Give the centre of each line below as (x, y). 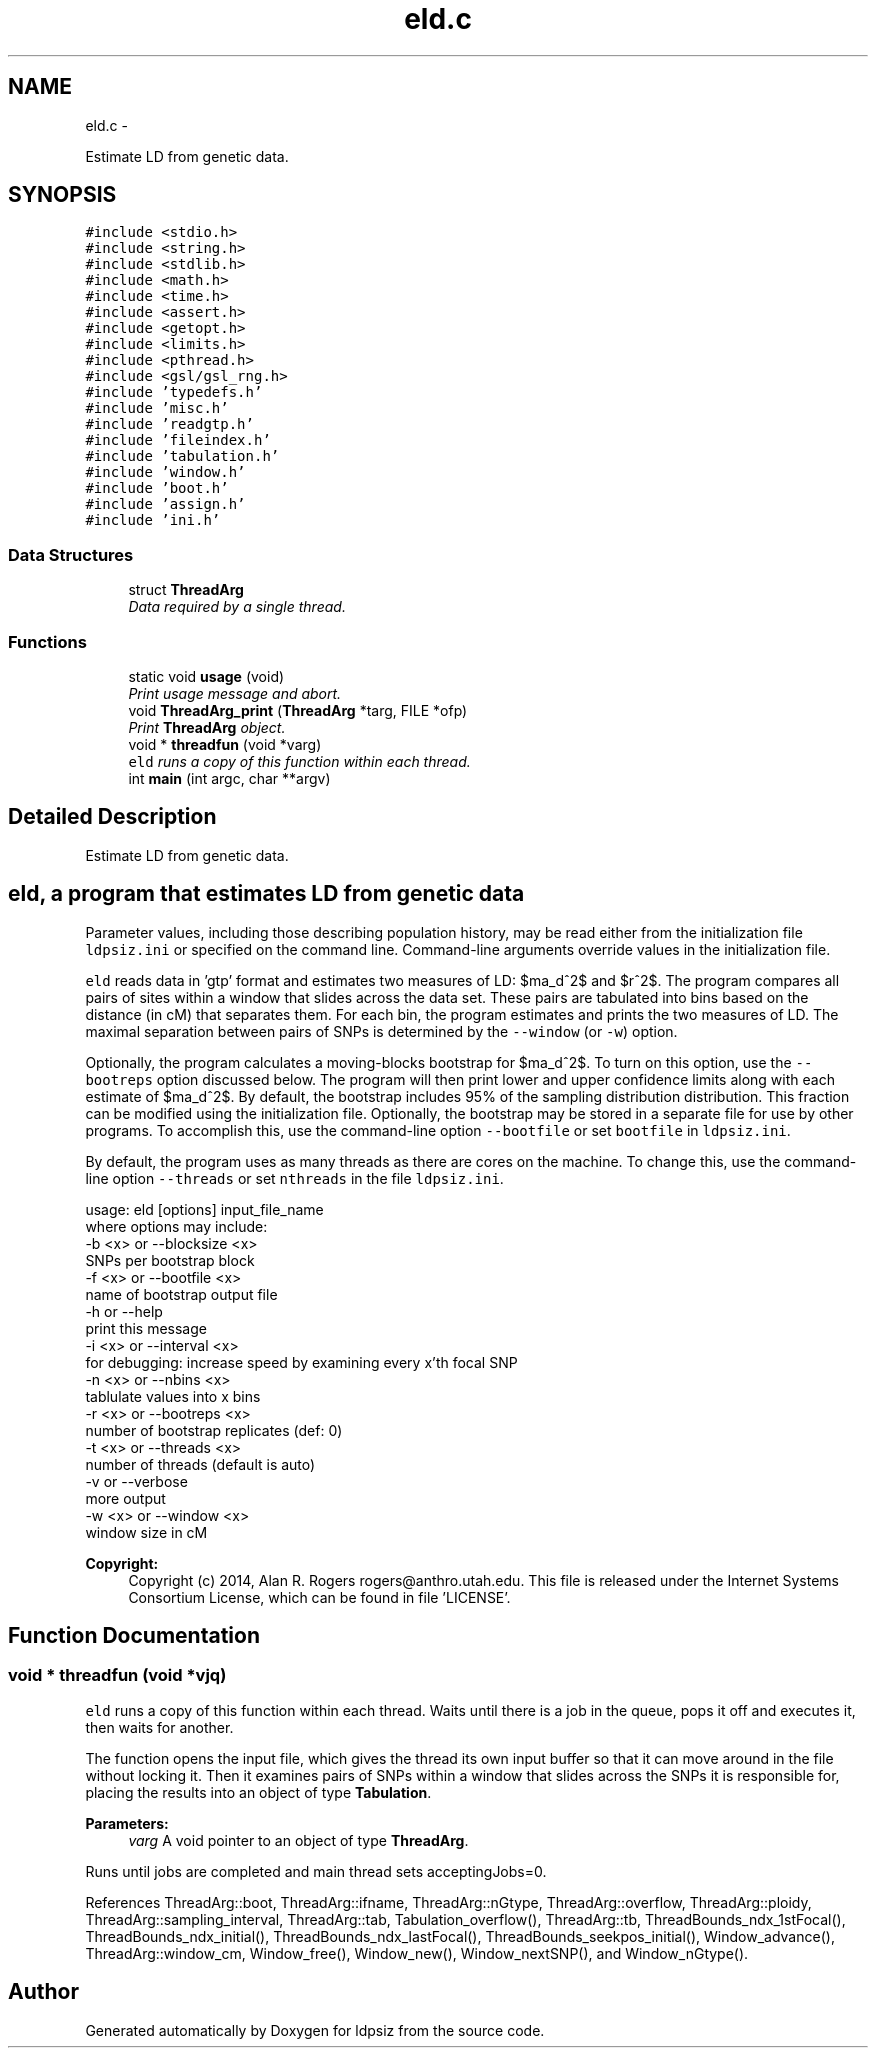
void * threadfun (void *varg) (225, 744)
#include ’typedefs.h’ (174, 392)
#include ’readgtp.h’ (169, 424)
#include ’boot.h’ (157, 488)
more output (125, 1498)
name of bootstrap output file (181, 1294)
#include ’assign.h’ (165, 504)
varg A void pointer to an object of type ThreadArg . (298, 1840)
